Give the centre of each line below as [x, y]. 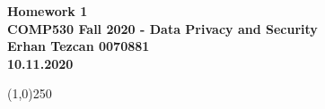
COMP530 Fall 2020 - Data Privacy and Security [162, 28]
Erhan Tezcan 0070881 [79, 46]
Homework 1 [48, 11]
